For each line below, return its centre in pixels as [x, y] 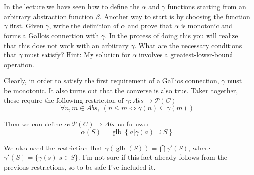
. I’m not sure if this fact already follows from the [152, 157]
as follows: [133, 124]
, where [199, 147]
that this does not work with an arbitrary [66, 45]
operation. [19, 64]
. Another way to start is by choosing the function [175, 16]
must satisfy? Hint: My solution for [77, 55]
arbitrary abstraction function [49, 16]
